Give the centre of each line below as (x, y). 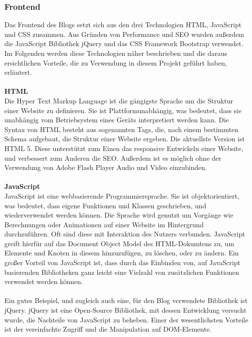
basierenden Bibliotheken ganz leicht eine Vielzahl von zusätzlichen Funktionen (122, 272)
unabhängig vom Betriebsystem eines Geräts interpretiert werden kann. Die (117, 120)
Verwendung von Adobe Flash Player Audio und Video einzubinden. (106, 167)
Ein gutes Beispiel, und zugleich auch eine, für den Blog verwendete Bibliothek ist (126, 300)
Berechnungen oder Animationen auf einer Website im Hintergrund (104, 224)
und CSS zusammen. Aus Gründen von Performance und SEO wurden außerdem (124, 34)
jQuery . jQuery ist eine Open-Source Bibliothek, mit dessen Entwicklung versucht (126, 310)
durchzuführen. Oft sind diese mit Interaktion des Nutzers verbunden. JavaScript (125, 234)
